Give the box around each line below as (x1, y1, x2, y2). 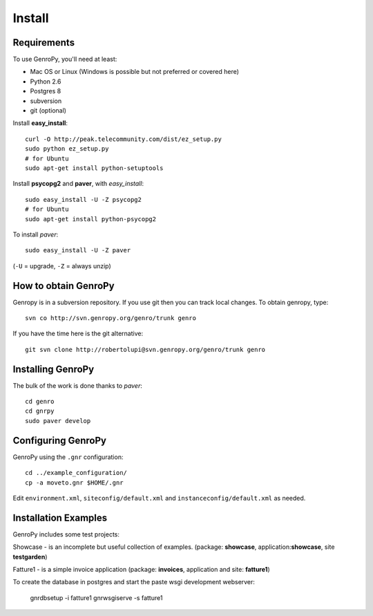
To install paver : (12, 230, 59, 239)
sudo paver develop (25, 417, 91, 424)
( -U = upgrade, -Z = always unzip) (12, 261, 112, 270)
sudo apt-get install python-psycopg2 (25, 215, 157, 223)
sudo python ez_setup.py (25, 145, 109, 153)
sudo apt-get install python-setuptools (25, 164, 164, 172)
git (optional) (30, 106, 67, 115)
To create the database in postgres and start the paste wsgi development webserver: (12, 578, 256, 586)
